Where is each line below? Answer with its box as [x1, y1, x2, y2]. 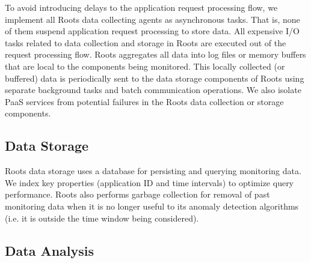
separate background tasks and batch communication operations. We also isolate [5, 83, 301, 96]
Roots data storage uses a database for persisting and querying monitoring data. [5, 165, 301, 177]
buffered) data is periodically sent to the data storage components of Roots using [5, 71, 304, 84]
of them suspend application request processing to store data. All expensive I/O [5, 25, 300, 37]
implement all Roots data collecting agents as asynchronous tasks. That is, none [5, 13, 300, 25]
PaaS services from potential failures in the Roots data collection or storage [5, 95, 284, 107]
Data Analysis [5, 241, 94, 259]
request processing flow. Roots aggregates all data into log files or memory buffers [5, 48, 306, 61]
